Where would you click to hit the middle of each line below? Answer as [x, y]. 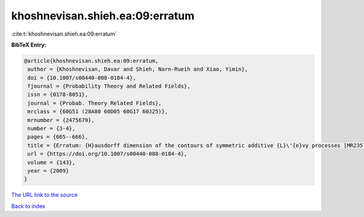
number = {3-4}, [52, 129]
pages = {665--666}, [58, 137]
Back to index [28, 206]
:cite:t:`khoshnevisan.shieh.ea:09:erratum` [64, 34]
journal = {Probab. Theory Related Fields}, [95, 103]
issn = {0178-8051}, [58, 95]
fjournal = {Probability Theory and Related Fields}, [109, 86]
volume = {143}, [52, 162]
